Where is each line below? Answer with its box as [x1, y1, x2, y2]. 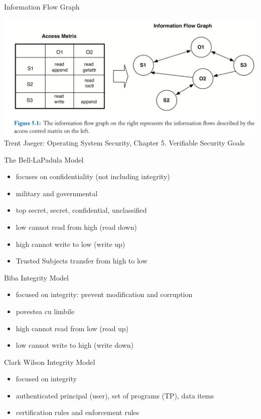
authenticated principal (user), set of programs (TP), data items [16, 390, 214, 400]
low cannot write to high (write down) [16, 340, 134, 350]
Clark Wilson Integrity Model [4, 356, 95, 367]
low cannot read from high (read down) [16, 221, 137, 232]
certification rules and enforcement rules [16, 407, 140, 417]
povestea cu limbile [16, 306, 75, 316]
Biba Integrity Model [4, 272, 69, 283]
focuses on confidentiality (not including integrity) [16, 171, 170, 182]
